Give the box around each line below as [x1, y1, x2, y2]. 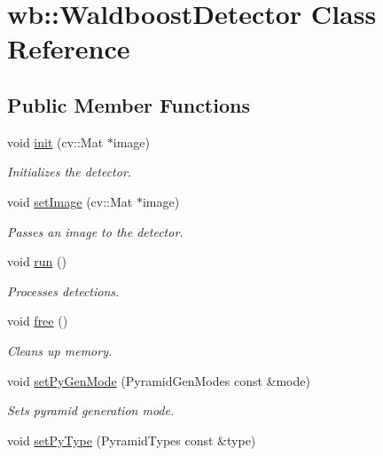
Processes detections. [7, 281, 120, 300]
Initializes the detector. [7, 162, 132, 181]
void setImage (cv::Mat [7, 192, 133, 210]
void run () [7, 252, 66, 271]
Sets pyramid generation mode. [7, 401, 175, 420]
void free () [7, 311, 68, 330]
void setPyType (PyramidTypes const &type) [7, 430, 256, 449]
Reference [7, 30, 130, 67]
